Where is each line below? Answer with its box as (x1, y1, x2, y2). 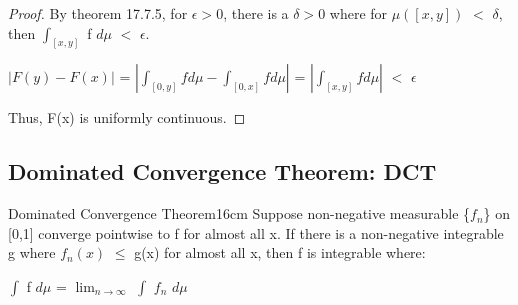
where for (329, 3, 388, 23)
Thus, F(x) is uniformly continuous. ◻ (8, 107, 246, 128)
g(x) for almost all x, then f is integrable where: (134, 242, 426, 263)
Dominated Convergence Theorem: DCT (8, 156, 437, 187)
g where (8, 242, 56, 263)
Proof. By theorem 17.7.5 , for (8, 3, 188, 23)
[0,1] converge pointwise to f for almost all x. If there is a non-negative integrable (8, 222, 504, 243)
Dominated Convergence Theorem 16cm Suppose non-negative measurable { (8, 203, 471, 224)
